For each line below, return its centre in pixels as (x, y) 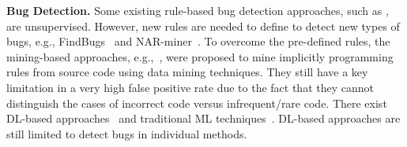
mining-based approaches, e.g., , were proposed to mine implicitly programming (200, 56)
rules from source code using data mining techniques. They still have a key (187, 72)
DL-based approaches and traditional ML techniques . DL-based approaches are (203, 118)
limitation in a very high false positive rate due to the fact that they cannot (190, 87)
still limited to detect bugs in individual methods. (127, 133)
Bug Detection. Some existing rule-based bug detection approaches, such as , (198, 10)
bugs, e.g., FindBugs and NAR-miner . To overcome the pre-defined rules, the (198, 41)
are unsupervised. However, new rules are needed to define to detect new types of (203, 26)
